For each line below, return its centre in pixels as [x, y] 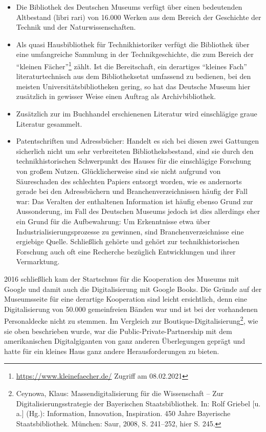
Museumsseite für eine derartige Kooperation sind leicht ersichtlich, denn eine [126, 299]
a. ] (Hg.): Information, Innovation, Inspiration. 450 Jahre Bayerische [123, 413]
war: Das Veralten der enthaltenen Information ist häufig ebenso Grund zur [135, 201]
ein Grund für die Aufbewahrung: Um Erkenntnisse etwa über [113, 221]
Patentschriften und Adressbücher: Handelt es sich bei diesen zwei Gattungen [137, 141]
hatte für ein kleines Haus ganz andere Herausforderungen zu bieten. [112, 351]
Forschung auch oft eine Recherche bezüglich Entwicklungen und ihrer [126, 251]
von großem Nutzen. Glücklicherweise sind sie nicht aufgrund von [118, 171]
